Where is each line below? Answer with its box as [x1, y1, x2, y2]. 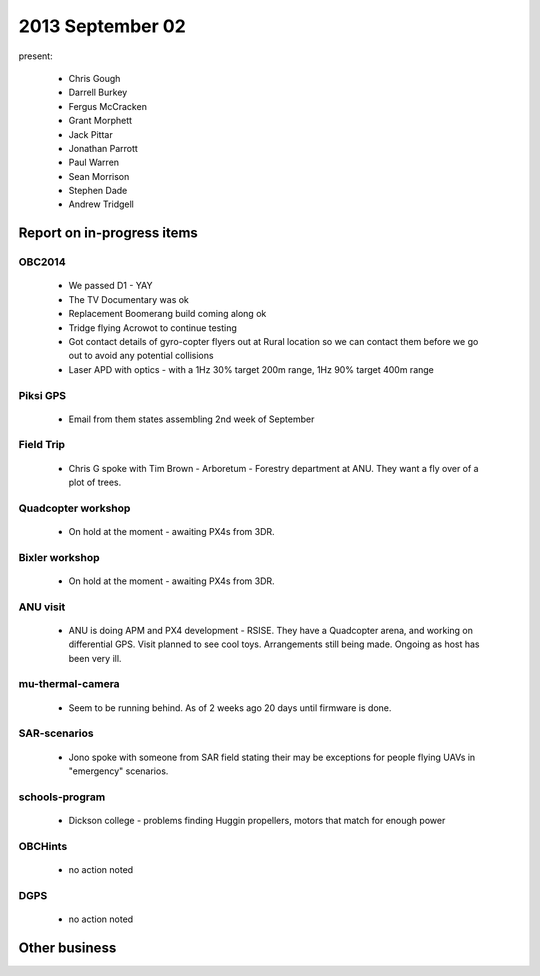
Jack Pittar [68, 128, 114, 140]
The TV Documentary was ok [68, 293, 190, 305]
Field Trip [18, 438, 65, 452]
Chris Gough [68, 72, 121, 84]
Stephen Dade [68, 185, 128, 197]
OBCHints [18, 839, 68, 853]
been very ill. [68, 652, 122, 664]
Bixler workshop [18, 550, 100, 564]
